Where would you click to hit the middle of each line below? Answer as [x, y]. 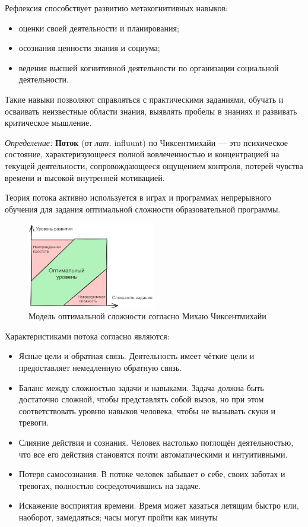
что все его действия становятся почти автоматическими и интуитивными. [153, 454]
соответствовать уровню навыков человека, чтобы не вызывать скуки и [147, 410]
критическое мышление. [48, 123]
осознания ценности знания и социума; [89, 48]
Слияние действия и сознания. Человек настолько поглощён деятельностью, [156, 442]
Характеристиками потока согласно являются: [87, 336]
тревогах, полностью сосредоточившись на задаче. [110, 485]
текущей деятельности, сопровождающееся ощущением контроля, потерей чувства [154, 165]
